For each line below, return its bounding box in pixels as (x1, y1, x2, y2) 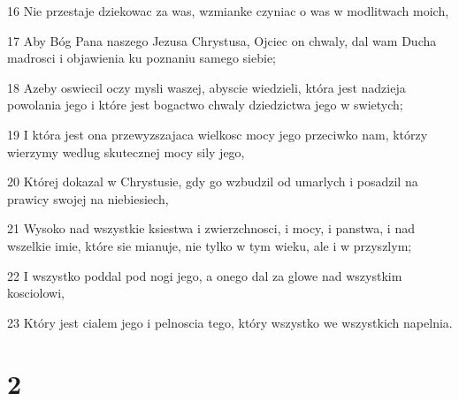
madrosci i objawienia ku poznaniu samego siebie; (7, 49, 276, 67)
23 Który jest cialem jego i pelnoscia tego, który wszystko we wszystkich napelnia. (7, 313, 453, 331)
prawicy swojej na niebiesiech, (7, 189, 169, 208)
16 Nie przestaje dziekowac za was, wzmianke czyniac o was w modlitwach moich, (7, 2, 449, 19)
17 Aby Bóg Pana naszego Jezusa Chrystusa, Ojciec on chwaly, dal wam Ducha (7, 31, 437, 49)
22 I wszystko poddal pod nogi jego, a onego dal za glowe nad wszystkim (7, 266, 402, 284)
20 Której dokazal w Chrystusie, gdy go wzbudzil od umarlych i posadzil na (7, 172, 418, 191)
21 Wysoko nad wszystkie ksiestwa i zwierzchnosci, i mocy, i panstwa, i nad (7, 219, 415, 238)
